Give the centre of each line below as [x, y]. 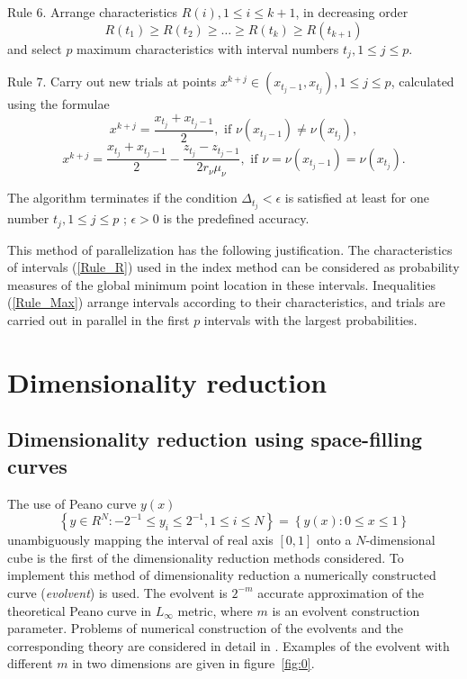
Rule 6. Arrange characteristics [93, 12]
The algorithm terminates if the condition [122, 198]
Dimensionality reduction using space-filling [215, 439]
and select [35, 48]
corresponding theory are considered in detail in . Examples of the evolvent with [229, 645]
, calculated [422, 81]
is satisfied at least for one [357, 198]
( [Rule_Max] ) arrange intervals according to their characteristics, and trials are [226, 302]
